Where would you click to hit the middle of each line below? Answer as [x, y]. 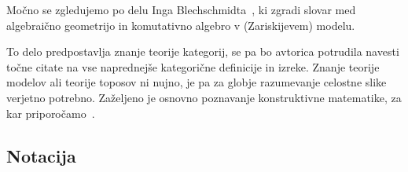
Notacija [41, 155]
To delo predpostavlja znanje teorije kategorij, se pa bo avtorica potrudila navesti [203, 51]
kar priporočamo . [51, 113]
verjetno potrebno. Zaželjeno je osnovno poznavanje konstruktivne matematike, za [204, 97]
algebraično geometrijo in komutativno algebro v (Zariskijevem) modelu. [181, 25]
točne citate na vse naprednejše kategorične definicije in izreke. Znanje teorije [193, 66]
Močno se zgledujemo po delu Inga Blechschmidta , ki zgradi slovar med [181, 9]
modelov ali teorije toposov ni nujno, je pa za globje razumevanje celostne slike [197, 82]
